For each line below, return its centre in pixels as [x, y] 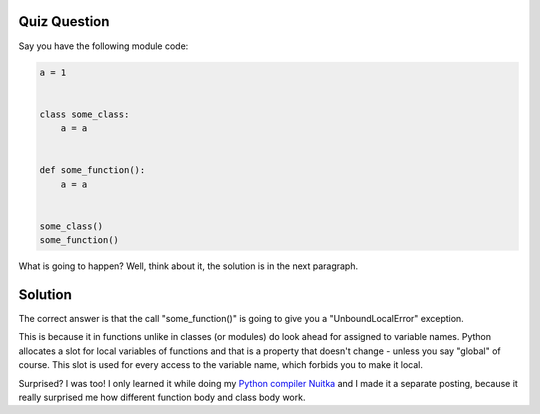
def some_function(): [92, 170]
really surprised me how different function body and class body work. [162, 397]
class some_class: [84, 114]
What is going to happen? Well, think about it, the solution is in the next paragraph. [188, 266]
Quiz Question [64, 21]
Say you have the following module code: [103, 46]
